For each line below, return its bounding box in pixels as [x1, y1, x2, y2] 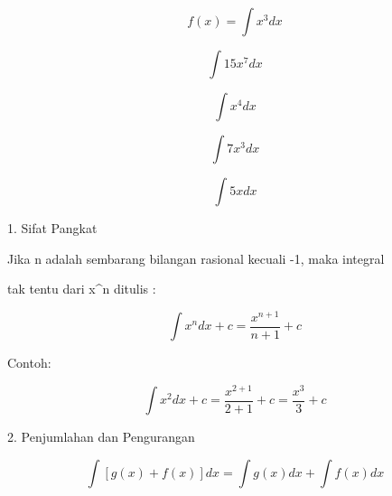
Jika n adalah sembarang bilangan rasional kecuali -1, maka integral [7, 248, 385, 267]
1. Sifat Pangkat [7, 219, 98, 237]
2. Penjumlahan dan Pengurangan [7, 427, 195, 446]
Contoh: [7, 353, 51, 372]
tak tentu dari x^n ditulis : [7, 279, 156, 298]
